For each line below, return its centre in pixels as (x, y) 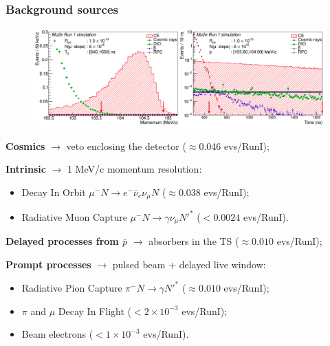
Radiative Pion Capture (72, 287)
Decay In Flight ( (95, 311)
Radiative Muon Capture (74, 216)
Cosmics (25, 145)
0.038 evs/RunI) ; (214, 192)
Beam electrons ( (57, 334)
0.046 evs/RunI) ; (234, 145)
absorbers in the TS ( (194, 241)
